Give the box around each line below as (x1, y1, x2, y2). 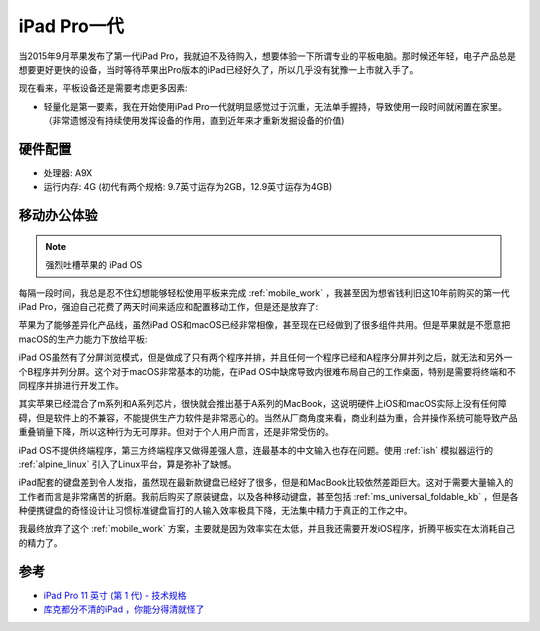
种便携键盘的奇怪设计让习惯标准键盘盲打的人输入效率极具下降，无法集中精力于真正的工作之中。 (18, 505, 413, 517)
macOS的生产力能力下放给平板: (18, 333, 148, 345)
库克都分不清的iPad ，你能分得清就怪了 (43, 603, 205, 615)
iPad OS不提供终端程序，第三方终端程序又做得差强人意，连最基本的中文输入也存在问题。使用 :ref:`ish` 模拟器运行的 (18, 444, 494, 456)
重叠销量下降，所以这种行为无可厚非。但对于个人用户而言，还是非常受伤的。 (18, 426, 334, 438)
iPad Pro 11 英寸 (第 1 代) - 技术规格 (43, 589, 187, 601)
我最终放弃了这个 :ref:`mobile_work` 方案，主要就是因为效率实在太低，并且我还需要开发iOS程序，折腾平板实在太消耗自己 (18, 523, 515, 535)
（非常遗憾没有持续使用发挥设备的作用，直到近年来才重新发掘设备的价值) (43, 115, 345, 127)
